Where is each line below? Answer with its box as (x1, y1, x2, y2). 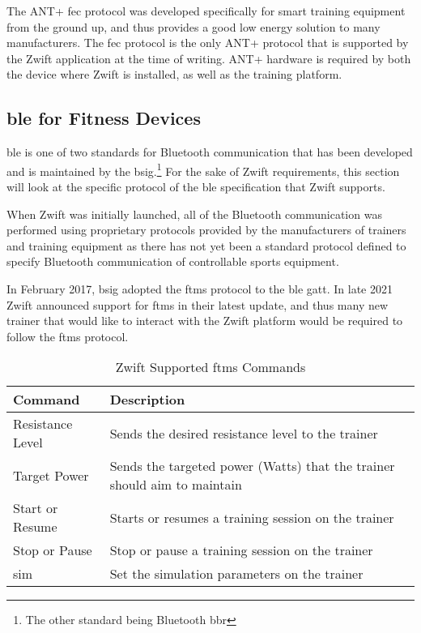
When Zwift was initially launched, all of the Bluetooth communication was (6, 205, 382, 222)
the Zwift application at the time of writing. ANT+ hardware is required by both (6, 49, 411, 66)
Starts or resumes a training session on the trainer (109, 507, 394, 527)
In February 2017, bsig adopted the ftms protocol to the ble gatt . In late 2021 (6, 280, 393, 297)
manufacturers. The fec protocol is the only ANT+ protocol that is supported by (6, 34, 409, 51)
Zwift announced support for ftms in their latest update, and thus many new (6, 296, 389, 313)
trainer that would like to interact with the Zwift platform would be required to (6, 312, 403, 329)
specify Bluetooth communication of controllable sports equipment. (6, 253, 339, 270)
